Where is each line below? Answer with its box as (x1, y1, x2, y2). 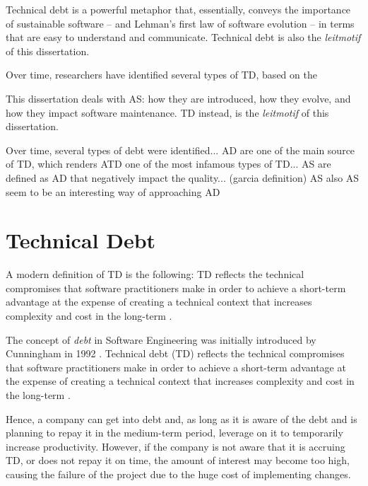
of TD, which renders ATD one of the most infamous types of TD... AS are (6, 156, 331, 171)
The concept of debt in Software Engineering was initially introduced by (6, 332, 316, 347)
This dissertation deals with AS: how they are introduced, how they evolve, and (6, 91, 351, 105)
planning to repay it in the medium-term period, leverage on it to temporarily (6, 425, 343, 440)
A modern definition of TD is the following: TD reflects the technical (6, 267, 304, 282)
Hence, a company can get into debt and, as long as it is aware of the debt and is (6, 411, 357, 426)
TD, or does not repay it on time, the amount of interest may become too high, (6, 453, 350, 468)
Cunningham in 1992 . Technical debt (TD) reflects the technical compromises (6, 346, 345, 361)
